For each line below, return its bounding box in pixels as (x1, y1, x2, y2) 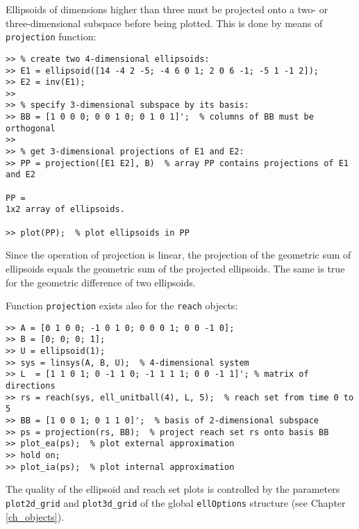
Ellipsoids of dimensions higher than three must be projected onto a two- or (6, 2, 328, 16)
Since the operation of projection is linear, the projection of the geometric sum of (6, 247, 351, 262)
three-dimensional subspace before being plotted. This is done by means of (6, 15, 323, 30)
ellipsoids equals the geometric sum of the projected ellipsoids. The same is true (6, 261, 345, 275)
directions (6, 381, 56, 391)
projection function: (6, 29, 97, 44)
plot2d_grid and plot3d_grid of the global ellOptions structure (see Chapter (6, 495, 346, 510)
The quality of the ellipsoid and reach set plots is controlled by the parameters (6, 482, 340, 496)
